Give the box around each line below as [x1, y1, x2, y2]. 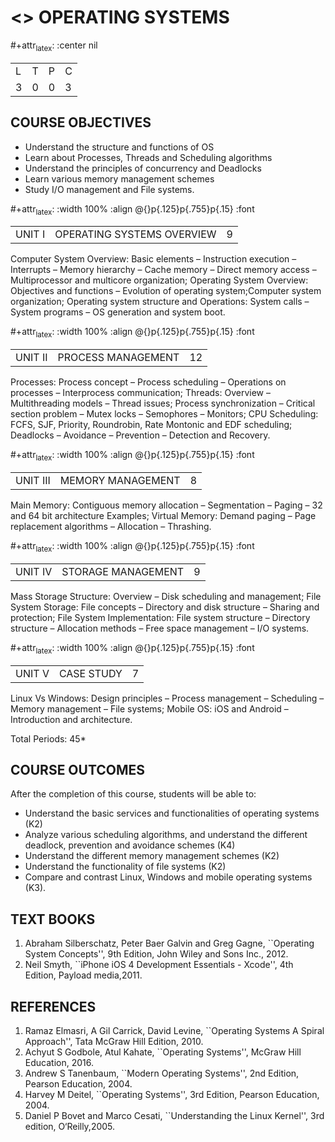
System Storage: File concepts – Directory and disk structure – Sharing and [10, 601, 320, 613]
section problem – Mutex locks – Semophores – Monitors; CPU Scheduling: [10, 408, 319, 420]
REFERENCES [10, 998, 97, 1015]
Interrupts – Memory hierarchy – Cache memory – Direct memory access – [10, 264, 317, 276]
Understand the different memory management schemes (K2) [24, 850, 280, 862]
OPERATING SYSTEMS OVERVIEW [54, 227, 217, 241]
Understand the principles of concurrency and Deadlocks [24, 162, 262, 174]
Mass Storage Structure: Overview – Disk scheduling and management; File [10, 590, 322, 602]
